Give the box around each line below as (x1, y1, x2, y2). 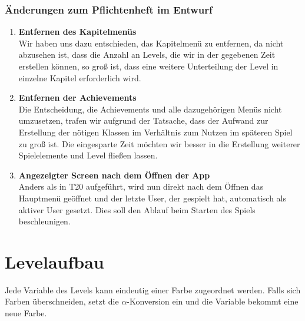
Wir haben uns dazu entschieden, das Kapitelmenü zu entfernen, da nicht (18, 37, 284, 49)
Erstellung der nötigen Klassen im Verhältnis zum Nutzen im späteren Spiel (18, 125, 293, 138)
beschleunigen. (18, 215, 71, 227)
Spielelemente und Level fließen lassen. (18, 149, 158, 161)
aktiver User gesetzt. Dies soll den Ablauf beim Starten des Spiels (18, 203, 256, 216)
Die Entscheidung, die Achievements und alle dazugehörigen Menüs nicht (18, 102, 282, 115)
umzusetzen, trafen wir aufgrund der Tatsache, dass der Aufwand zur (18, 114, 268, 127)
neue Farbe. (5, 307, 47, 319)
